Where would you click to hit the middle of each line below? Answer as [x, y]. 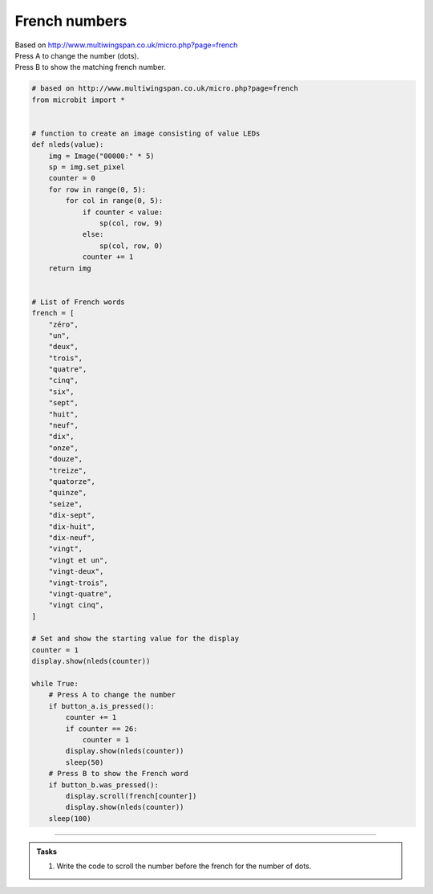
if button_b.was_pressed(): [104, 785]
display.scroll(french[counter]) [131, 796]
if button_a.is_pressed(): [102, 706]
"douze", [66, 459]
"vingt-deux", [76, 571]
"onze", [64, 448]
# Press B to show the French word [118, 774]
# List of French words [79, 302]
